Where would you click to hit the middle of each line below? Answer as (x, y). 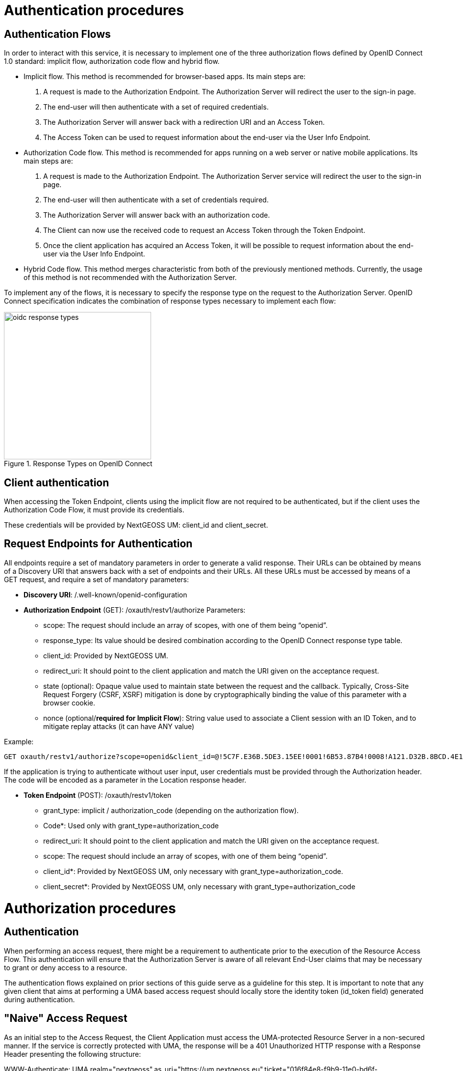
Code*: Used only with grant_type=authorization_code (131, 825)
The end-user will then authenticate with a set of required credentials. (156, 107)
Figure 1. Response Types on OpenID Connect (78, 464)
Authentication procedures (94, 10)
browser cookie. (69, 703)
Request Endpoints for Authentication (98, 544)
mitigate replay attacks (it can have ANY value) (119, 726)
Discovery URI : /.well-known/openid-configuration (105, 594)
